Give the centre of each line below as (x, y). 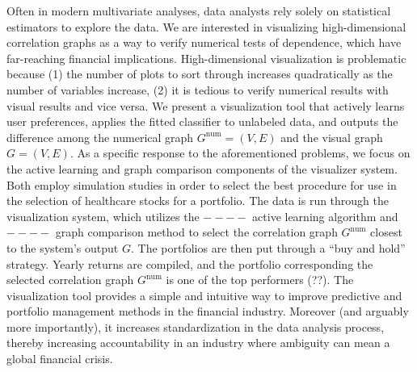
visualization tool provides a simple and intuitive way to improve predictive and (204, 295)
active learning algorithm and (325, 216)
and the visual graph (332, 137)
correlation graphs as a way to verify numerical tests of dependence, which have (204, 42)
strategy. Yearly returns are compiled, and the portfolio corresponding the (190, 263)
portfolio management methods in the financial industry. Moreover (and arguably (208, 311)
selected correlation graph (70, 280)
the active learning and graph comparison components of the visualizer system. (202, 168)
